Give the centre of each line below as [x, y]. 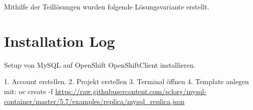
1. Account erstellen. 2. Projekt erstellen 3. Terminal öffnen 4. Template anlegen [126, 81]
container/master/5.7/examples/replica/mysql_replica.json [94, 101]
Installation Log [60, 41]
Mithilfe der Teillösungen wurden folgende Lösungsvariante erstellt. [107, 6]
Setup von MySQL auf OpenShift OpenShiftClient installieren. [100, 64]
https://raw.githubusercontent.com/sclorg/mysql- [131, 91]
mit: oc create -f [29, 91]
